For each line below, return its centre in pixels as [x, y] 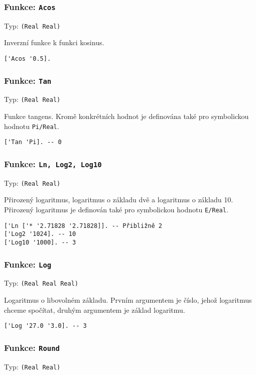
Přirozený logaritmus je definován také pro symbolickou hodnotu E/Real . [116, 210]
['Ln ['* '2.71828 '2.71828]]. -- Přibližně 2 [83, 226]
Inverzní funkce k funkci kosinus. [54, 42]
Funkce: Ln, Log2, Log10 [53, 163]
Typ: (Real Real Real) [41, 283]
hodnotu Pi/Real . [32, 126]
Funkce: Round [32, 347]
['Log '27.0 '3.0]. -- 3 [45, 326]
